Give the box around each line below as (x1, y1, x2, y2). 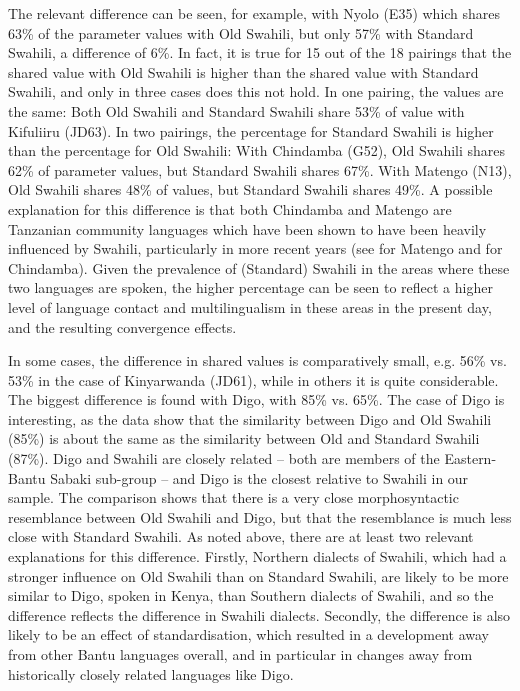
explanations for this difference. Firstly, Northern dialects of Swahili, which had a (8, 546, 507, 567)
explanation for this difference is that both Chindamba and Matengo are (8, 198, 452, 219)
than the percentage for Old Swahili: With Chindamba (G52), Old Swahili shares (8, 140, 506, 161)
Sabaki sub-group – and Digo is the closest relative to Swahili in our (50, 467, 469, 488)
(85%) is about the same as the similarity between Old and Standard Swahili (8, 428, 480, 449)
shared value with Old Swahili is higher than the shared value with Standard (8, 61, 479, 82)
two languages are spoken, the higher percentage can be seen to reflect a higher (8, 277, 493, 298)
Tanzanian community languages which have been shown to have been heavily (8, 218, 487, 239)
